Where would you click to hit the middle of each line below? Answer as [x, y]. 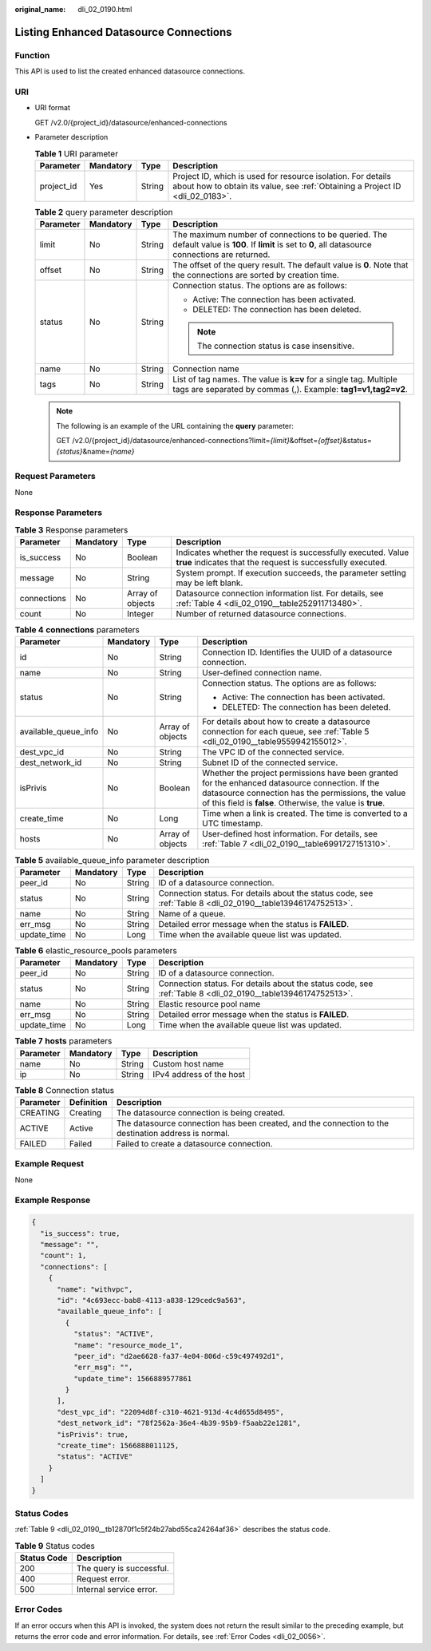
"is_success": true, [80, 1233]
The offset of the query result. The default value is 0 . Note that [291, 265]
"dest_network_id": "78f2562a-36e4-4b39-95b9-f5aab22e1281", [179, 1423]
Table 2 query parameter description [104, 212]
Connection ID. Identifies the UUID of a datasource [297, 652]
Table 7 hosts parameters [63, 1041]
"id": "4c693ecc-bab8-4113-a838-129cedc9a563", [152, 1300]
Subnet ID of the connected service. [270, 762]
